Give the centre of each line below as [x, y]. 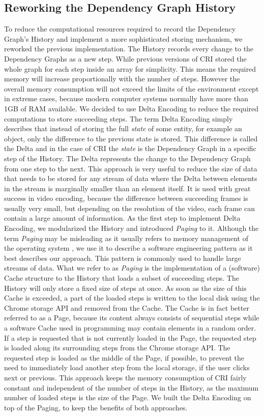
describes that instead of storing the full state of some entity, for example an [123, 128]
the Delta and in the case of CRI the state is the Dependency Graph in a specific [130, 148]
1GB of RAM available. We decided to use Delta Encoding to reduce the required [131, 108]
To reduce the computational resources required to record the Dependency [120, 29]
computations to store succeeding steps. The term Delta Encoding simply [119, 118]
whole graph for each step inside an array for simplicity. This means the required [130, 68]
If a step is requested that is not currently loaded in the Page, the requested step [130, 337]
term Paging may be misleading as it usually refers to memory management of [126, 238]
